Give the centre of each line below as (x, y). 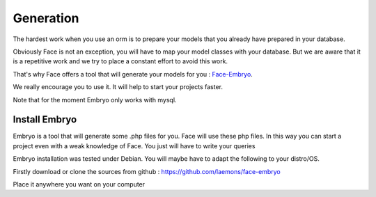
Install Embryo (45, 119)
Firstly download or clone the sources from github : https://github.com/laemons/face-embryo (147, 171)
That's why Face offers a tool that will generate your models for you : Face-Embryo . (133, 74)
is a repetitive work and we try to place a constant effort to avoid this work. (120, 61)
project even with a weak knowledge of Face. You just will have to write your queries (134, 145)
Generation (46, 18)
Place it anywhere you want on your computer (79, 184)
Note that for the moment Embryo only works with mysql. (95, 100)
